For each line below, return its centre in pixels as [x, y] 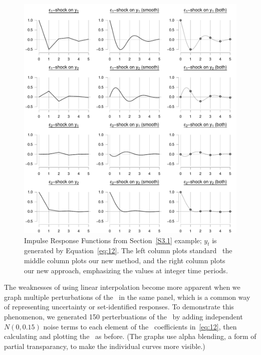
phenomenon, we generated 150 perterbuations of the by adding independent [123, 316]
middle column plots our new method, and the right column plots [125, 260]
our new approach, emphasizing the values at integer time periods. [126, 270]
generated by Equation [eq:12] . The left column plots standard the [128, 250]
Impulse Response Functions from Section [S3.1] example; [113, 240]
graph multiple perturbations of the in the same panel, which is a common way [127, 297]
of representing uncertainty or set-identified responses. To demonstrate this [119, 307]
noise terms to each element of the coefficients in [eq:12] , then [140, 326]
